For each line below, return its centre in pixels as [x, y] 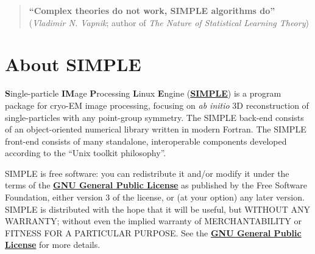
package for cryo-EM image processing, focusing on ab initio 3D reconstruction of [157, 105]
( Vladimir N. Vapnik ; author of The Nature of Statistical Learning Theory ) [169, 22]
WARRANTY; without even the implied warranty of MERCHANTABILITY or [154, 221]
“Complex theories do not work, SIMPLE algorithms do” [152, 10]
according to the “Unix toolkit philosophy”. [86, 153]
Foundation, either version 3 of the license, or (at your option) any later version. [155, 197]
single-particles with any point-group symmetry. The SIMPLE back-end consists [154, 117]
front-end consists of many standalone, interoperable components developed [146, 141]
